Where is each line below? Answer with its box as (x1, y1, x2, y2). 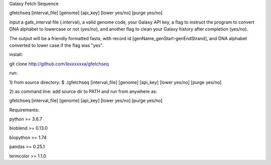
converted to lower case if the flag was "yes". (9, 42, 104, 48)
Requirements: (9, 107, 40, 113)
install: (9, 52, 23, 58)
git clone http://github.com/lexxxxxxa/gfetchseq (9, 61, 109, 67)
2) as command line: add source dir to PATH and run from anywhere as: (9, 88, 158, 94)
